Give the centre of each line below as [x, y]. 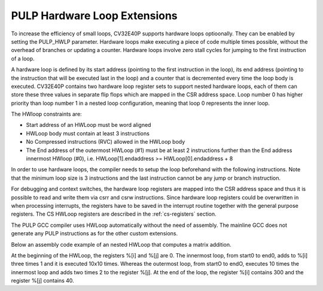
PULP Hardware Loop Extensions [94, 16]
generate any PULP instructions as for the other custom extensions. [95, 234]
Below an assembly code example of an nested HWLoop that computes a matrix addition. [121, 244]
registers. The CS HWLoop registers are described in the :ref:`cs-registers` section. [114, 214]
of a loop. [23, 58]
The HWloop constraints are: [46, 114]
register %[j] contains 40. [42, 281]
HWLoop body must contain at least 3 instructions [88, 133]
